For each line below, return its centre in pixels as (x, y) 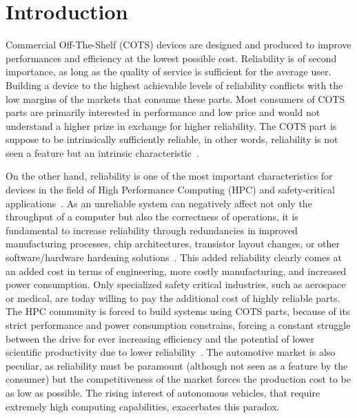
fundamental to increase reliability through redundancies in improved (152, 230)
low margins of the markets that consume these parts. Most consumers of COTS (175, 98)
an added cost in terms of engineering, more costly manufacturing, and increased (176, 270)
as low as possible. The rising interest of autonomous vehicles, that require (163, 392)
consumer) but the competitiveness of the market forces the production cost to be (178, 379)
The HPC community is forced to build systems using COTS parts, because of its (178, 311)
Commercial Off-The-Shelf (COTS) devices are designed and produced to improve (178, 45)
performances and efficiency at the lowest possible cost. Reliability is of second (171, 58)
